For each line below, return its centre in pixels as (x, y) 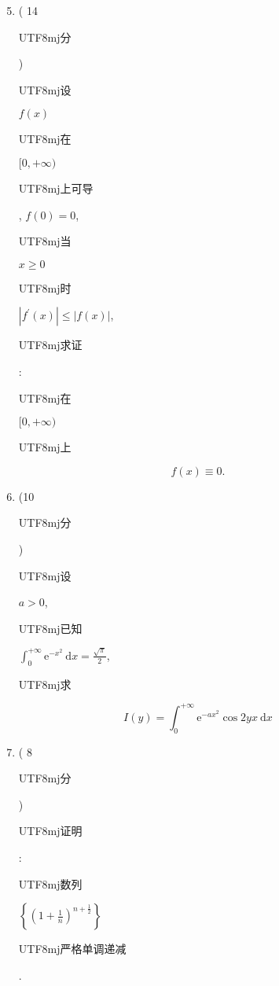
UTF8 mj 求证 (50, 345)
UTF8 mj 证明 (50, 831)
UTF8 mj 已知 (50, 628)
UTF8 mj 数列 (50, 883)
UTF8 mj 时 (45, 287)
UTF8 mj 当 (45, 241)
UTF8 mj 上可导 (56, 188)
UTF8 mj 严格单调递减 (72, 949)
